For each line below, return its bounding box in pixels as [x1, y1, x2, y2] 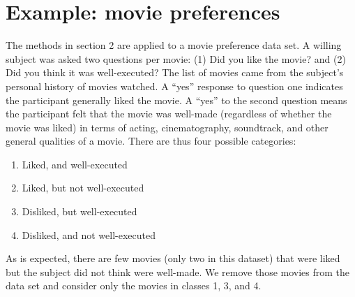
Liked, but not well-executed [22, 180, 144, 195]
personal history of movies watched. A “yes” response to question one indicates [6, 78, 343, 93]
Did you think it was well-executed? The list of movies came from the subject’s [6, 65, 344, 80]
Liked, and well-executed [22, 157, 128, 171]
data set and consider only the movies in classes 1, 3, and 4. [6, 278, 262, 293]
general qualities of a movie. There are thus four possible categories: [6, 133, 296, 148]
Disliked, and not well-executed [22, 227, 156, 242]
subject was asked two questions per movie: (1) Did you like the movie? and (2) [6, 51, 346, 66]
